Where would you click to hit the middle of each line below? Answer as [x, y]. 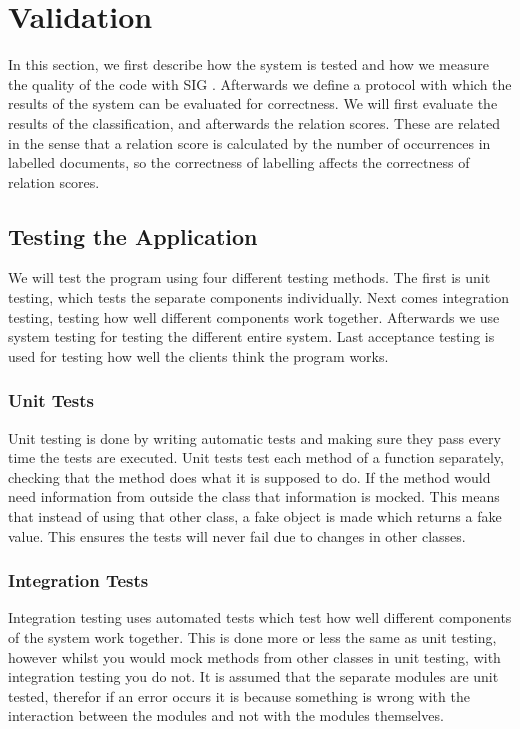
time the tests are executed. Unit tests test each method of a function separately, [256, 457]
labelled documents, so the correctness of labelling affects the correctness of [239, 162]
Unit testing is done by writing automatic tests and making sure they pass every [254, 437]
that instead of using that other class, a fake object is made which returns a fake [255, 516]
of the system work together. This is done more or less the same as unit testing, [252, 637]
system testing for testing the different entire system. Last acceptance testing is [251, 336]
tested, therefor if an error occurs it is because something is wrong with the [239, 695]
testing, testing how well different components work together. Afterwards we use [254, 316]
